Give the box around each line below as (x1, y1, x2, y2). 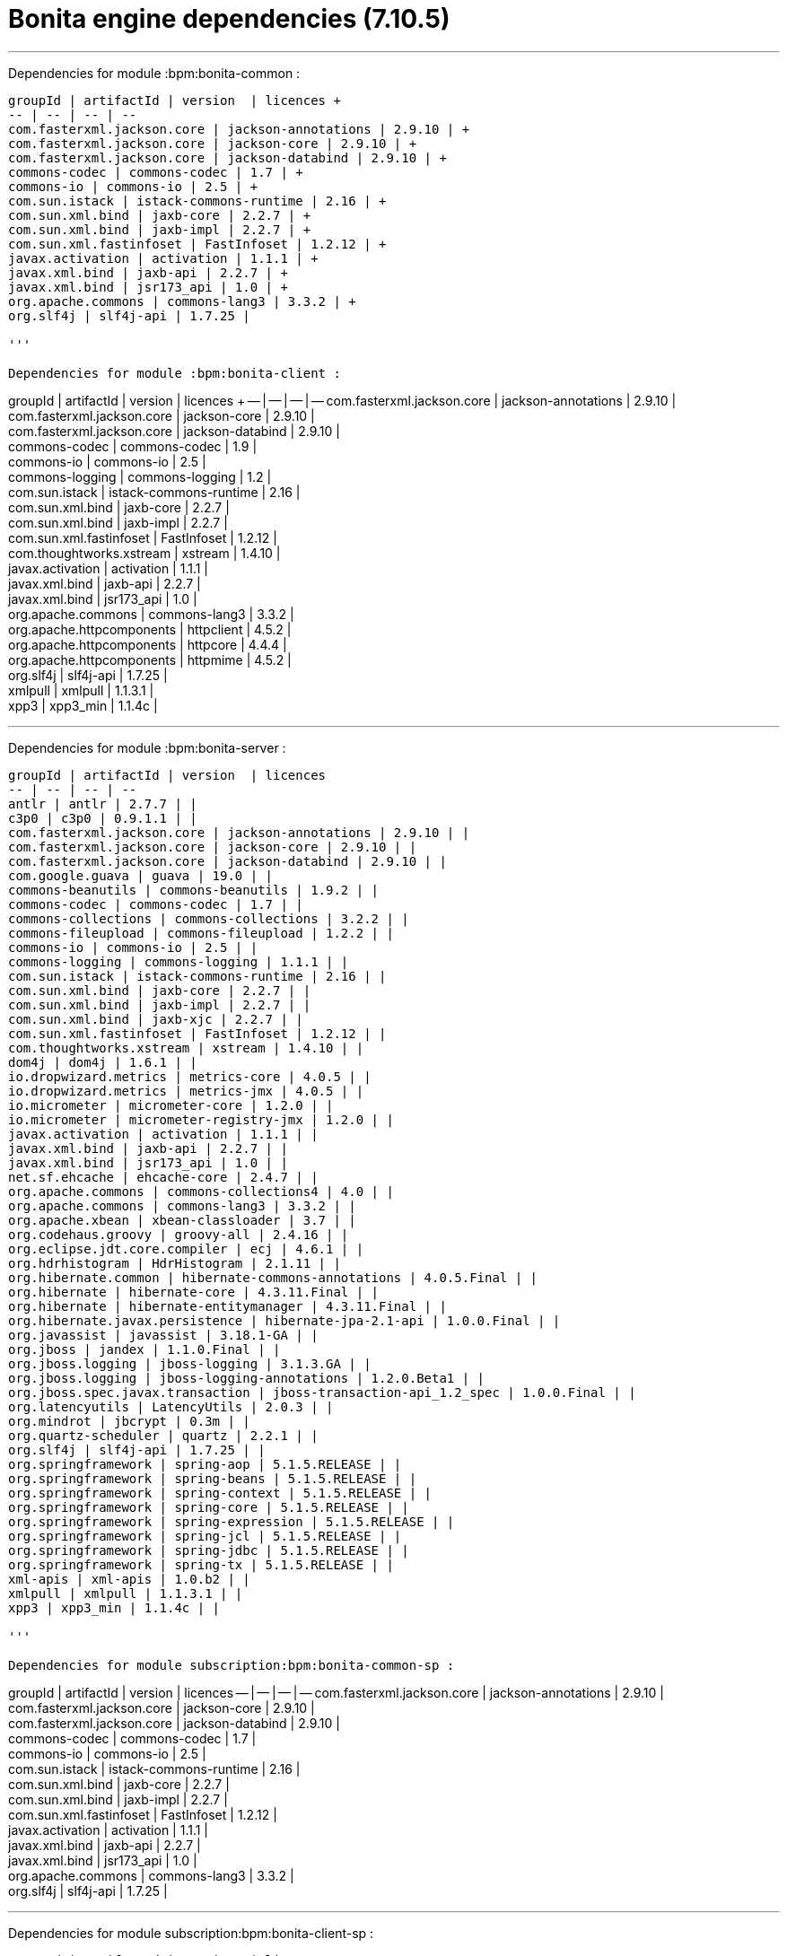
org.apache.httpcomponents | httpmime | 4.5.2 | (8, 651, 292, 668)
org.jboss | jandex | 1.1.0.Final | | (8, 1341, 281, 1357)
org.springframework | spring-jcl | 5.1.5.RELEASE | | (8, 1528, 402, 1543)
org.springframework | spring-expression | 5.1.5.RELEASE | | (8, 1514, 455, 1529)
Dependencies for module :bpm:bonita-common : (8, 65, 301, 81)
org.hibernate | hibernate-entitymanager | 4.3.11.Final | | (8, 1298, 447, 1314)
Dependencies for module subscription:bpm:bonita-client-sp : (8, 1925, 374, 1941)
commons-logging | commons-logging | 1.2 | (8, 468, 272, 485)
